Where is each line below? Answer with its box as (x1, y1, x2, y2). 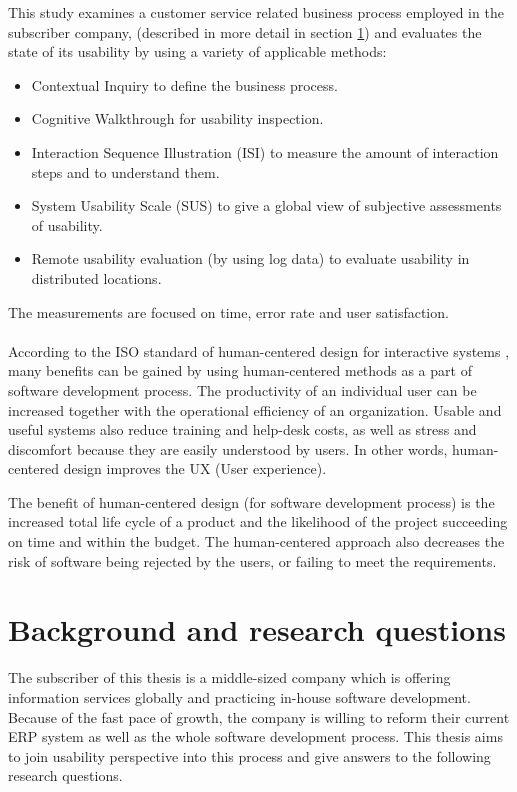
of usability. (31, 214, 103, 235)
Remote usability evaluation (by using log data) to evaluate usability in (31, 248, 470, 269)
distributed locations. (31, 267, 162, 288)
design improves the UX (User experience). (63, 458, 327, 479)
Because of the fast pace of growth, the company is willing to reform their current (8, 706, 510, 727)
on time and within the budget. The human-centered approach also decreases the (8, 531, 505, 552)
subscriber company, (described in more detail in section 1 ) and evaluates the (8, 21, 482, 42)
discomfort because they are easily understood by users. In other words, (8, 438, 448, 459)
